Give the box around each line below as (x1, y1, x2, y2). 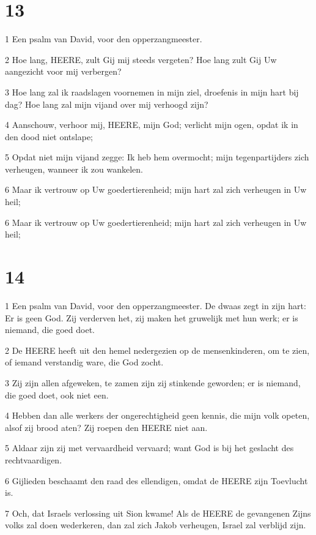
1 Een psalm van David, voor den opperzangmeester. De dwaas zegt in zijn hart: (5, 299, 306, 312)
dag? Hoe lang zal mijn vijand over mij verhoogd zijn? (5, 97, 208, 110)
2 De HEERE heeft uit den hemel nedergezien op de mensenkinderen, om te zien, (5, 343, 310, 356)
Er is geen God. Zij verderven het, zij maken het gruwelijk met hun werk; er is (5, 311, 298, 324)
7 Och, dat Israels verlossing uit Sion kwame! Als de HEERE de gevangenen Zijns (5, 506, 311, 519)
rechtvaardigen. (5, 453, 62, 466)
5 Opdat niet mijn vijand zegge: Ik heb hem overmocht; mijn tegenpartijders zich (5, 151, 309, 163)
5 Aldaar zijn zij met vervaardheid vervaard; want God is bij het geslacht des (5, 441, 294, 454)
